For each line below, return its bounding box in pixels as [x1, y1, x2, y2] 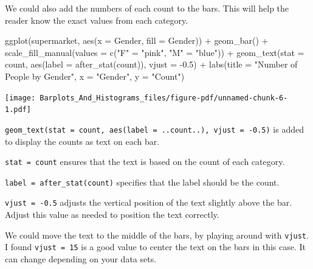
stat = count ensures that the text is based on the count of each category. [5, 155, 285, 168]
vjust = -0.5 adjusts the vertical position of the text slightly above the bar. [5, 196, 292, 209]
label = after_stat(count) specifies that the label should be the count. [5, 175, 280, 188]
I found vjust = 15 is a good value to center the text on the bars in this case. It [5, 240, 306, 253]
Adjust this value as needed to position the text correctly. [5, 208, 219, 221]
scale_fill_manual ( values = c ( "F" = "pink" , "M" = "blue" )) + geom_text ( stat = [5, 46, 304, 58]
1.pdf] [5, 105, 31, 114]
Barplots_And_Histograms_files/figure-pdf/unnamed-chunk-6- [40, 93, 288, 102]
